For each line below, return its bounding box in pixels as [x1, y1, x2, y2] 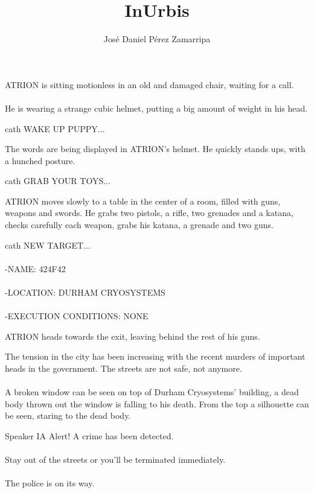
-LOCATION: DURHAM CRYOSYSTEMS [5, 286, 165, 299]
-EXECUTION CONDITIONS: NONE [5, 310, 149, 322]
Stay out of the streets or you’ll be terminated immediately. [5, 453, 226, 466]
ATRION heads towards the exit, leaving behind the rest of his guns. [5, 329, 260, 342]
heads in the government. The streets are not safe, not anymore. [5, 362, 242, 374]
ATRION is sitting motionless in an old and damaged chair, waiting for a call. [5, 78, 294, 91]
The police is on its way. [5, 477, 95, 489]
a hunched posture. [5, 154, 75, 167]
